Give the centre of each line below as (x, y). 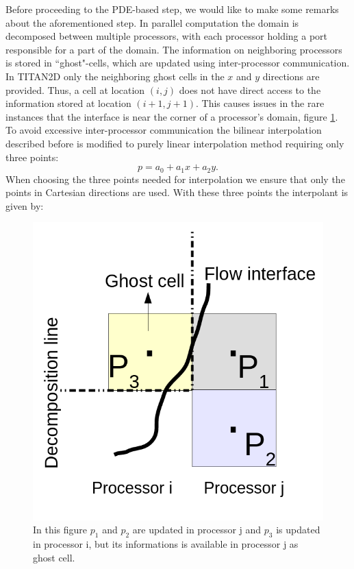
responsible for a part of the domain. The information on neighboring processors (174, 49)
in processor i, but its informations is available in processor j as (166, 544)
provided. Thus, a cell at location (75, 89)
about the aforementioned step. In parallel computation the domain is (152, 22)
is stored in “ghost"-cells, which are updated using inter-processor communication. (178, 63)
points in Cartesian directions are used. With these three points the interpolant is (177, 192)
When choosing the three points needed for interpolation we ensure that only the (175, 179)
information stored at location (68, 103)
